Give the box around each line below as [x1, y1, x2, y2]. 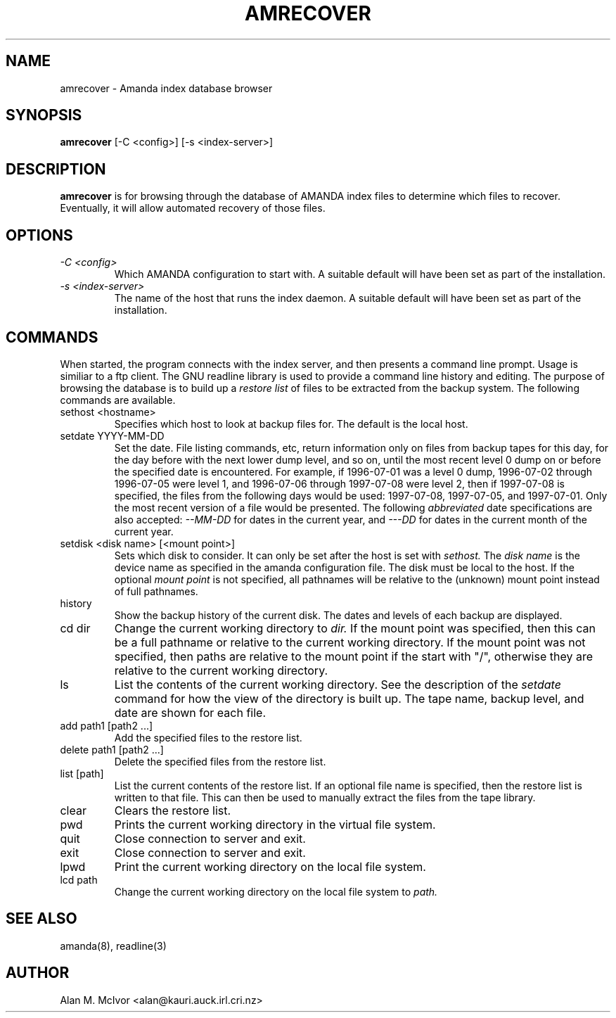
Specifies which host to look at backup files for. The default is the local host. [114, 417, 468, 430]
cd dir [60, 621, 91, 635]
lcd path [60, 873, 98, 886]
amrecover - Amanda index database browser [60, 82, 273, 94]
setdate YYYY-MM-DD [60, 429, 165, 442]
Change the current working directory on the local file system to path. [114, 885, 438, 898]
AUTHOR [6, 964, 70, 982]
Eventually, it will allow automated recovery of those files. [60, 202, 326, 215]
